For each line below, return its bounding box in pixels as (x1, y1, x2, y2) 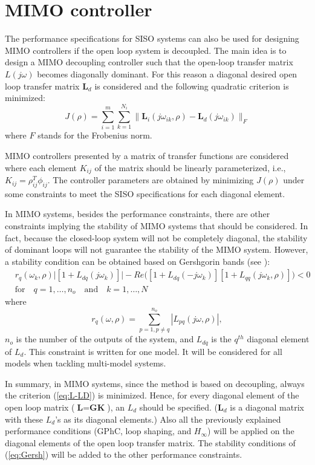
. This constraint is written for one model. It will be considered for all (24, 345, 282, 357)
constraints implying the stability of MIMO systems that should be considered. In (5, 219, 308, 232)
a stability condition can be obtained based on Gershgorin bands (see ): (5, 255, 270, 267)
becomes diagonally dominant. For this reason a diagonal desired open (37, 67, 297, 80)
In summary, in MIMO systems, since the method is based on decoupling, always (5, 377, 305, 389)
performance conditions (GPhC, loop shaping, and (5, 424, 192, 437)
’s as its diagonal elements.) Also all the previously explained (55, 412, 281, 425)
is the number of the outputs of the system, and (16, 333, 194, 345)
